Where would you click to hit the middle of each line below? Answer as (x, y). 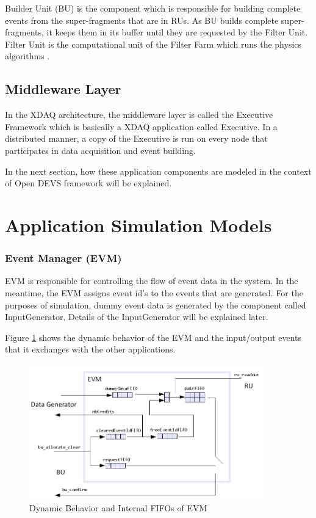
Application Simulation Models (138, 224)
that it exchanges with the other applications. (90, 349)
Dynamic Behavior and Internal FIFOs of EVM (118, 508)
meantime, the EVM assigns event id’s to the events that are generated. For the (154, 292)
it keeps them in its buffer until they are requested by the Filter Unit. (177, 32)
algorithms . (27, 56)
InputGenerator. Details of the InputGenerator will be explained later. (137, 317)
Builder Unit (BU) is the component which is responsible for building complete (153, 8)
